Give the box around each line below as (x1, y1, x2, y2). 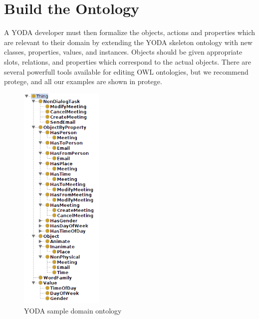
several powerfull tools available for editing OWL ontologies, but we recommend (4, 66, 249, 77)
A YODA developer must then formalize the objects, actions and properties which (4, 27, 256, 38)
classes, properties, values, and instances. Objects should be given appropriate (4, 47, 243, 57)
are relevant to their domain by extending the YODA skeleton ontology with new (4, 37, 253, 47)
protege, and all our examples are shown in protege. (4, 76, 162, 87)
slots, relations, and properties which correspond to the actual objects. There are (4, 56, 252, 67)
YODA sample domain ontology (24, 305, 122, 315)
